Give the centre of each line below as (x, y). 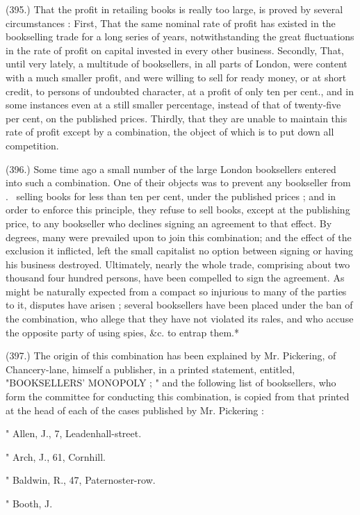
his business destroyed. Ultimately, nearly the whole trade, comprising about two (178, 264)
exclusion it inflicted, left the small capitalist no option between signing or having (180, 251)
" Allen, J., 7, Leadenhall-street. (74, 433)
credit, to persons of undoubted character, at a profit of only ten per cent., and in (180, 91)
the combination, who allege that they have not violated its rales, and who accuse (180, 319)
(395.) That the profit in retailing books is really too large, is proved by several (174, 9)
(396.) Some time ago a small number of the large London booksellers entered (171, 169)
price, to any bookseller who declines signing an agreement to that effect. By (169, 223)
